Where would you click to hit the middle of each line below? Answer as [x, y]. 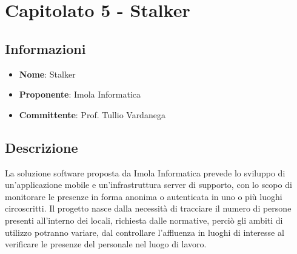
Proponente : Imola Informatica [80, 94]
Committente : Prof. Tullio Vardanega [92, 114]
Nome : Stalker [47, 74]
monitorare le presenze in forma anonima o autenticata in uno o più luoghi [144, 196]
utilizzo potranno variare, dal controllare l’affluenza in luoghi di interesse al [145, 232]
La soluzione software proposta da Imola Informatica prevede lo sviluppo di [145, 172]
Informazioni [45, 48]
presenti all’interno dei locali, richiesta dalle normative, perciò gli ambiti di [144, 220]
